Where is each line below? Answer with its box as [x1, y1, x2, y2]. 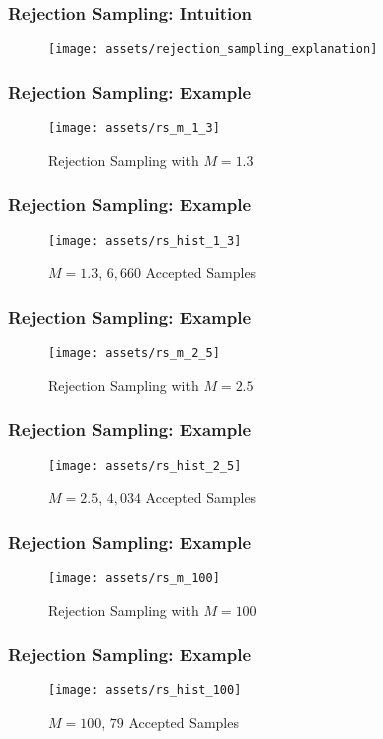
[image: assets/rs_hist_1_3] [48, 233, 242, 248]
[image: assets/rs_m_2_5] [48, 346, 220, 361]
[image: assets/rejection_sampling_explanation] [48, 42, 378, 57]
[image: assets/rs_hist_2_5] [48, 458, 242, 473]
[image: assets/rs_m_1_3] [48, 121, 220, 136]
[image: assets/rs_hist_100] [48, 683, 242, 698]
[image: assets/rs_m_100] [48, 570, 220, 585]
